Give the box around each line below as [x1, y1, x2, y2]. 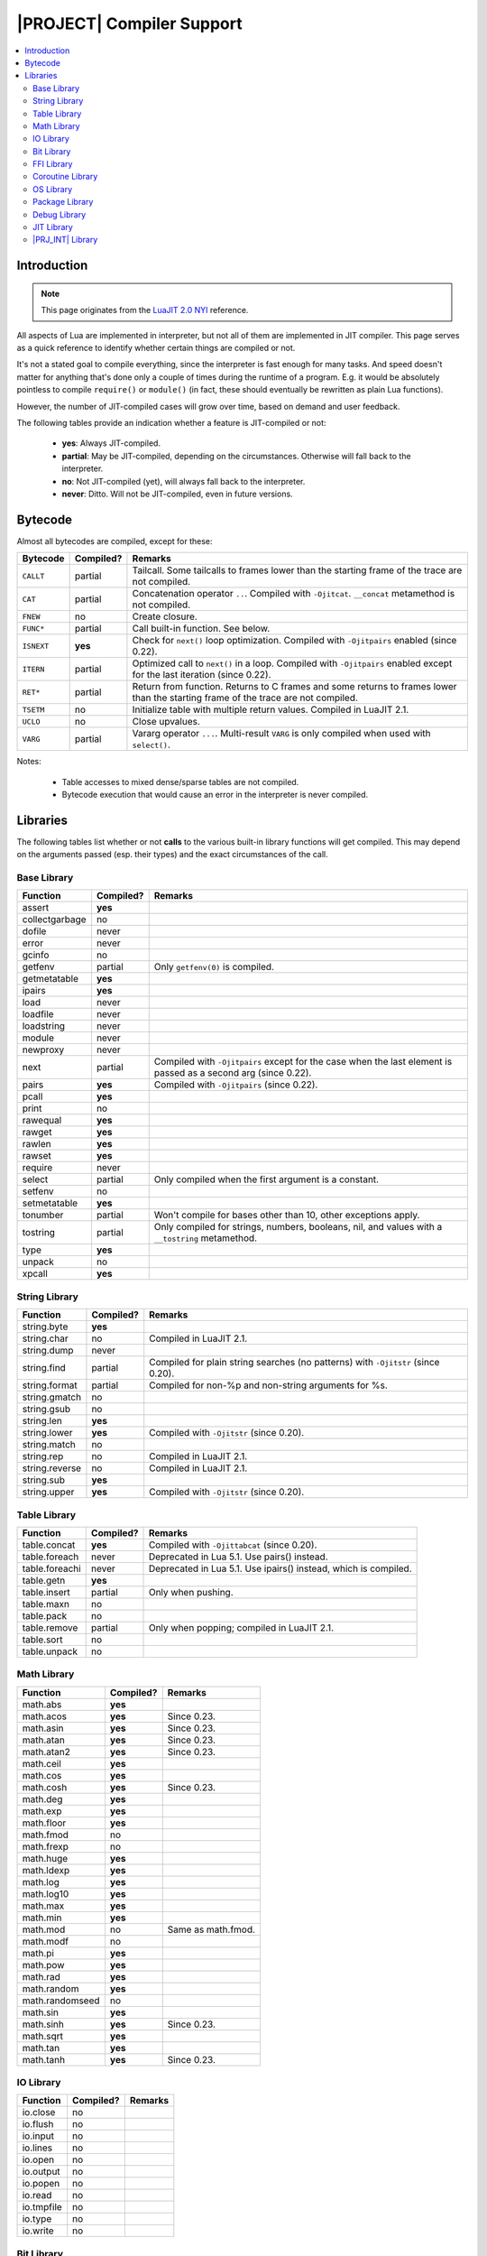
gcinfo [22, 948, 50, 961]
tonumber [22, 1209, 64, 1222]
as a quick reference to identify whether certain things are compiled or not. [16, 342, 296, 353]
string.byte [22, 1320, 69, 1333]
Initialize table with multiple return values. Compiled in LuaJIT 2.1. [132, 704, 409, 717]
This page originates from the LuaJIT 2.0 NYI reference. [41, 305, 249, 316]
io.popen [22, 2177, 60, 2190]
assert [22, 901, 50, 914]
